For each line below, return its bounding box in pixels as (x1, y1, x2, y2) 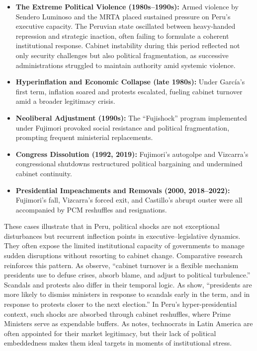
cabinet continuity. (15, 168, 72, 178)
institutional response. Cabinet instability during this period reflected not (15, 40, 240, 51)
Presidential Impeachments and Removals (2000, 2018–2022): (15, 185, 230, 195)
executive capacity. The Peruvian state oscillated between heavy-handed (15, 21, 236, 31)
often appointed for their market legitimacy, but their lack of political (4, 328, 216, 338)
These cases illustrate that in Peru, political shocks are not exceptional (4, 221, 220, 231)
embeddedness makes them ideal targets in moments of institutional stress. (4, 338, 232, 348)
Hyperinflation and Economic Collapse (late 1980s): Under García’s (15, 76, 245, 87)
